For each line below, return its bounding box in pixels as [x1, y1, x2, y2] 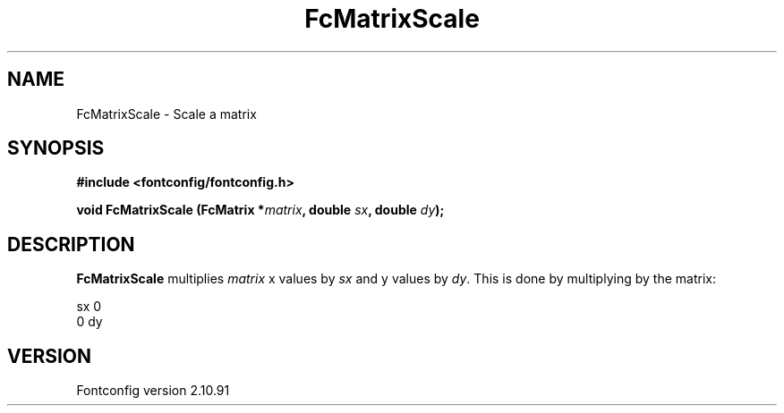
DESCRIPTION [7, 232, 135, 256]
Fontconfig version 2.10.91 [76, 383, 230, 399]
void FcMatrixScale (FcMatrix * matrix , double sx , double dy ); [76, 202, 445, 218]
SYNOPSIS [7, 137, 105, 160]
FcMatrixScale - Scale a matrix [76, 105, 257, 122]
